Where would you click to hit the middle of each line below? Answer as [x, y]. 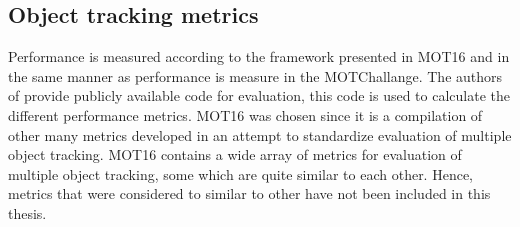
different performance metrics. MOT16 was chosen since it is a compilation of [245, 114]
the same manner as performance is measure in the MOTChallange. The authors [255, 75]
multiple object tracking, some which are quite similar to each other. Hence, [240, 173]
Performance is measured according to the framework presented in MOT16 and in [259, 56]
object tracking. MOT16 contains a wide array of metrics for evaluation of [235, 154]
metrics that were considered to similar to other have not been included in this [249, 193]
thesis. [27, 212]
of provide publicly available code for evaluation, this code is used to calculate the [259, 95]
